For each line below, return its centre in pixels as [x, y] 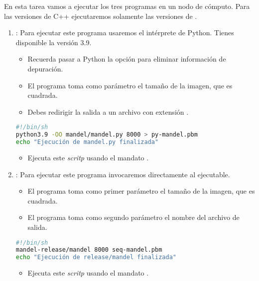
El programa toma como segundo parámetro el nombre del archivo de [133, 217]
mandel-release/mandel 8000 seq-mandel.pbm [89, 250]
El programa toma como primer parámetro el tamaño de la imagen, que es [141, 191]
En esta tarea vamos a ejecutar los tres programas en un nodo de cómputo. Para [127, 6]
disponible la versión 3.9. [54, 42]
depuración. [45, 68]
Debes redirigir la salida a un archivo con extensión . [108, 111]
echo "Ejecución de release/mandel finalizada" [96, 257]
